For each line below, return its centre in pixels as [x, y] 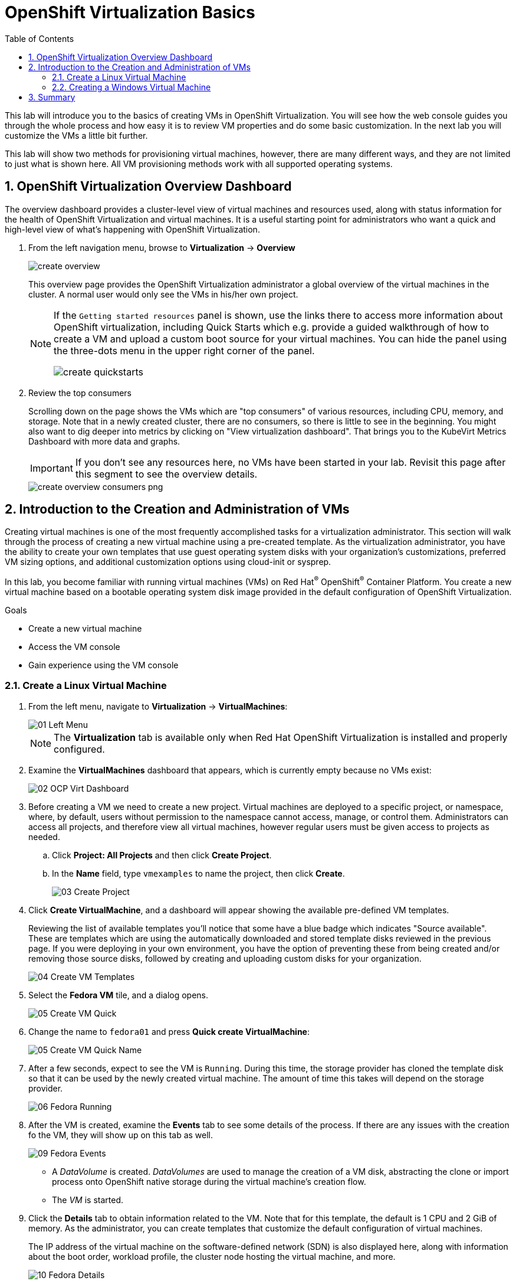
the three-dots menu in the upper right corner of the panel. [184, 350]
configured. [79, 749]
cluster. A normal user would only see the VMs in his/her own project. [163, 294]
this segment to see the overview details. [166, 474]
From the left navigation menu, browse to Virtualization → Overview [162, 247]
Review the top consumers [80, 393]
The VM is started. [88, 1200]
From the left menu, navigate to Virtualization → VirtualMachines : [158, 706]
